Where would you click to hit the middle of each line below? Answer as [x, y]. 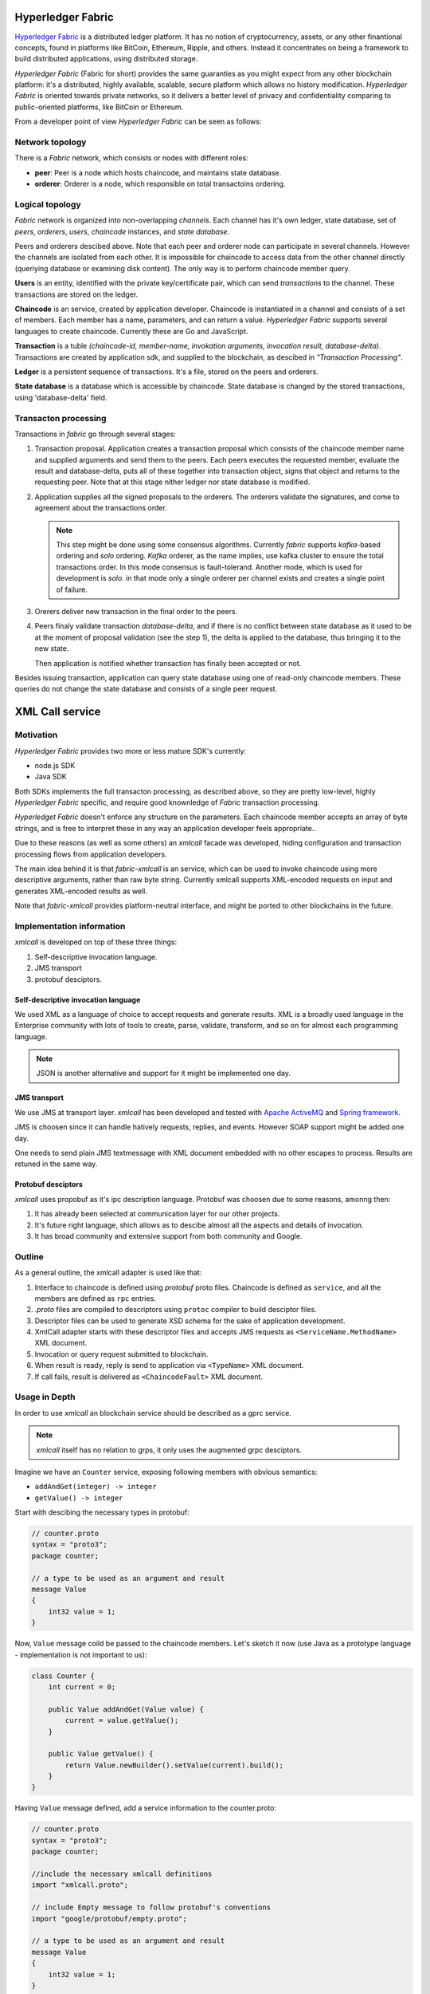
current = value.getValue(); [122, 1720]
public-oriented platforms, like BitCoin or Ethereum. [99, 107]
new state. [52, 648]
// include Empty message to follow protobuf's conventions [151, 1907]
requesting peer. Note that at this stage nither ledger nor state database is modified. [172, 482]
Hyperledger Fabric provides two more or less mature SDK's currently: [131, 751]
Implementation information [70, 926]
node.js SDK [55, 765]
